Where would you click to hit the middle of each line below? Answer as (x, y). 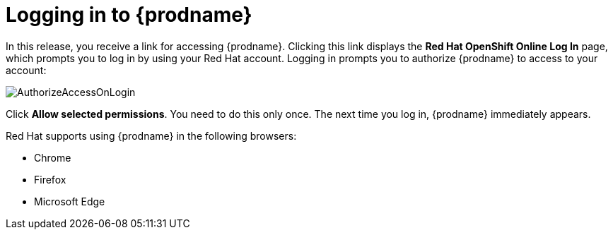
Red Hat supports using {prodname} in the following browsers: (151, 135)
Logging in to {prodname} (129, 15)
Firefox (50, 179)
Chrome (53, 157)
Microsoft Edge (70, 201)
